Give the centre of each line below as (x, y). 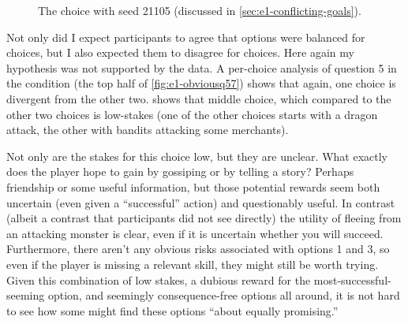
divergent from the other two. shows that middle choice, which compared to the (199, 98)
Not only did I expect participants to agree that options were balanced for (186, 37)
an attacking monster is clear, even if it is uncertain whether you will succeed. (195, 233)
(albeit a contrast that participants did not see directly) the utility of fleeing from (204, 218)
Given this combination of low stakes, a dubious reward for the (159, 279)
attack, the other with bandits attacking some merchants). (148, 130)
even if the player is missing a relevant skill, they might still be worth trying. (193, 264)
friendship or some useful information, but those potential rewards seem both (193, 186)
